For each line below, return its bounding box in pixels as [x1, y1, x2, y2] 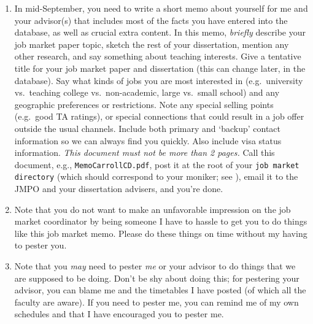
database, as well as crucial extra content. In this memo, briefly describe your [14, 26, 306, 39]
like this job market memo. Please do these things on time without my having [14, 226, 307, 239]
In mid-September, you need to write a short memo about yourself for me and [14, 2, 308, 14]
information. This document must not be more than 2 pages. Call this [14, 146, 275, 159]
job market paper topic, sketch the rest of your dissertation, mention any [14, 37, 289, 50]
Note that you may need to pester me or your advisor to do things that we [14, 260, 296, 272]
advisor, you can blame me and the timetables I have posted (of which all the [14, 283, 306, 296]
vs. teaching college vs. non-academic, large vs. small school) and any [14, 86, 280, 99]
